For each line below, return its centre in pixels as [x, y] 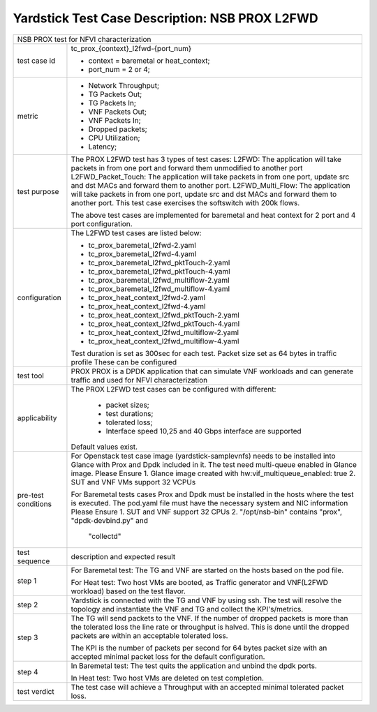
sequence [34, 561]
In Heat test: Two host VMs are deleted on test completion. [168, 678]
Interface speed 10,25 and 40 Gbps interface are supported [204, 431]
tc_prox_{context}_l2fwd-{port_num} [131, 48]
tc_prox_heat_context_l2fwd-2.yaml [147, 297]
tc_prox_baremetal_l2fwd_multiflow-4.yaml [159, 288]
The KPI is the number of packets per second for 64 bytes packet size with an [199, 648]
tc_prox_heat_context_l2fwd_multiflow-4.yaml [164, 341]
